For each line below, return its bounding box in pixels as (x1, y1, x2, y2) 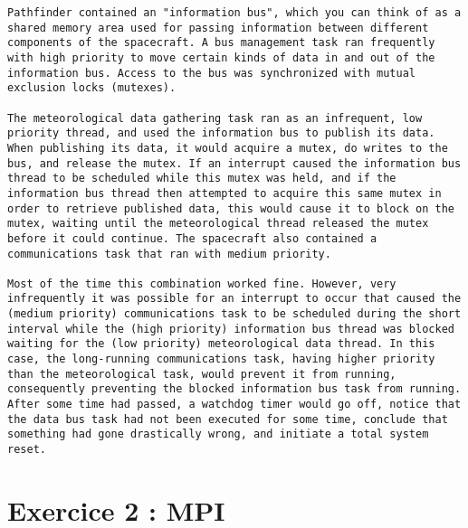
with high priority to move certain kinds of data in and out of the (7, 51, 435, 64)
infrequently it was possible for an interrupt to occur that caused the (7, 292, 462, 306)
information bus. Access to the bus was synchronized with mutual (7, 66, 416, 80)
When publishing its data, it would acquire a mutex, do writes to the (7, 141, 448, 155)
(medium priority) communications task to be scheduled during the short (7, 307, 462, 321)
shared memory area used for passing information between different (7, 21, 429, 34)
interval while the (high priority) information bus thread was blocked (7, 322, 454, 335)
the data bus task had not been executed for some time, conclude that (7, 412, 448, 426)
